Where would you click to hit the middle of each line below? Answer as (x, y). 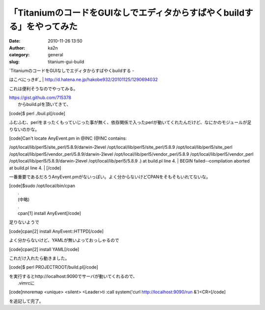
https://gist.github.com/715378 (40, 97)
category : (19, 55)
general (55, 55)
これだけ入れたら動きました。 (39, 258)
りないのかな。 (24, 129)
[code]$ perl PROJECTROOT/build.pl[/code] (53, 267)
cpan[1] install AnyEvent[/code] (49, 213)
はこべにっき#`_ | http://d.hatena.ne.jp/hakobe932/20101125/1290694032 (83, 80)
